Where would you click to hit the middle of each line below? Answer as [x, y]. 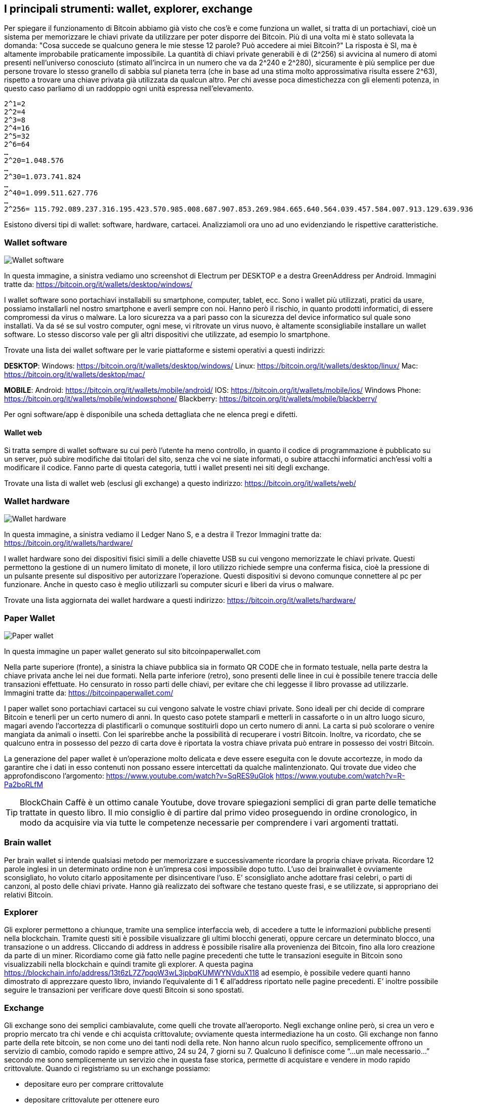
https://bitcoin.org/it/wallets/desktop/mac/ [75, 375]
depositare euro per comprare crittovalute [94, 1084]
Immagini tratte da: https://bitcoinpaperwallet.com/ [89, 692]
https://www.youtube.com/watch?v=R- [340, 775]
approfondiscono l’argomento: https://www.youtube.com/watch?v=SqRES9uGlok [139, 775]
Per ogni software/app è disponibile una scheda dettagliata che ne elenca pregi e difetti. [151, 415]
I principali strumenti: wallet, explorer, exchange [128, 9]
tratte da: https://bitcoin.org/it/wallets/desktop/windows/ [98, 284]
